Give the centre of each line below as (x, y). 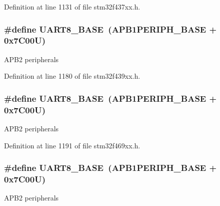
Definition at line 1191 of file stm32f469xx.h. (72, 145)
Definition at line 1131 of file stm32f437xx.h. (72, 7)
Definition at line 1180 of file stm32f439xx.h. (72, 76)
